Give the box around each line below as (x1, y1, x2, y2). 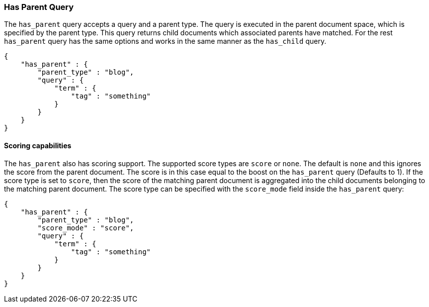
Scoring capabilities (4, 141, 72, 150)
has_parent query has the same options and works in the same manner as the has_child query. (4, 37, 327, 46)
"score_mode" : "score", (37, 223, 134, 232)
